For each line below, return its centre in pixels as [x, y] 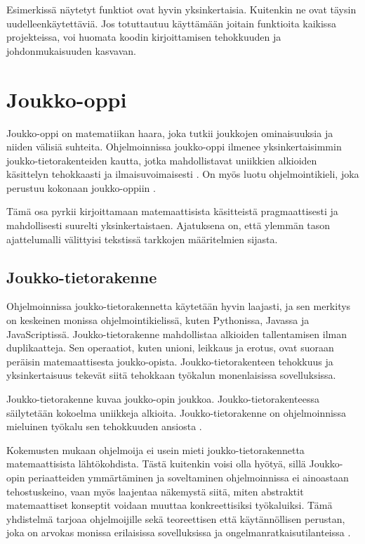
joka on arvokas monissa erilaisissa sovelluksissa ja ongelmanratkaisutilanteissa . [179, 532]
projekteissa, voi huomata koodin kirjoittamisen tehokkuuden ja [144, 37]
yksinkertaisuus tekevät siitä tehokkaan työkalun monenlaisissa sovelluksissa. [171, 375]
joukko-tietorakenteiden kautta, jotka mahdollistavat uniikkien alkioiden [162, 160]
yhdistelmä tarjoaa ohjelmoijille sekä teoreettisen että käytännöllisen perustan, [176, 518]
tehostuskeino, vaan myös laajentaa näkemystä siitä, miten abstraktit [155, 491]
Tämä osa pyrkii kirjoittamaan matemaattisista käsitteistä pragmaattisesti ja [172, 211]
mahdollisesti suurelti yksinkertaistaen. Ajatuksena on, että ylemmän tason [168, 225]
